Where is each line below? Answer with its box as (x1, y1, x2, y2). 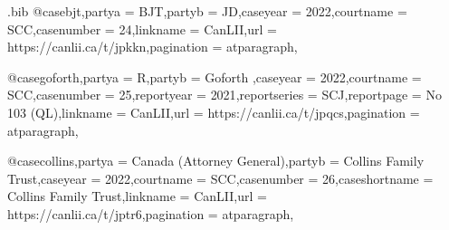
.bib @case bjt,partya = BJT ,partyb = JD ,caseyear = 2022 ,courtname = (7, 2, 407, 20)
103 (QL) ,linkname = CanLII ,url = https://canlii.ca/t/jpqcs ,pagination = (7, 102, 420, 121)
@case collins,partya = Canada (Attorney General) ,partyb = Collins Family (7, 151, 425, 170)
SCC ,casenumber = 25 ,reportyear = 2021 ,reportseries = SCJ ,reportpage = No (7, 85, 442, 104)
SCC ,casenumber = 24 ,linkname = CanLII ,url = (7, 19, 277, 38)
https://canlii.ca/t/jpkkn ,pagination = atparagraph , (7, 37, 298, 56)
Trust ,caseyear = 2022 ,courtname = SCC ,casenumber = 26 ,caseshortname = (7, 168, 434, 187)
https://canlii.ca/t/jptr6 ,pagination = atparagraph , (7, 204, 294, 223)
